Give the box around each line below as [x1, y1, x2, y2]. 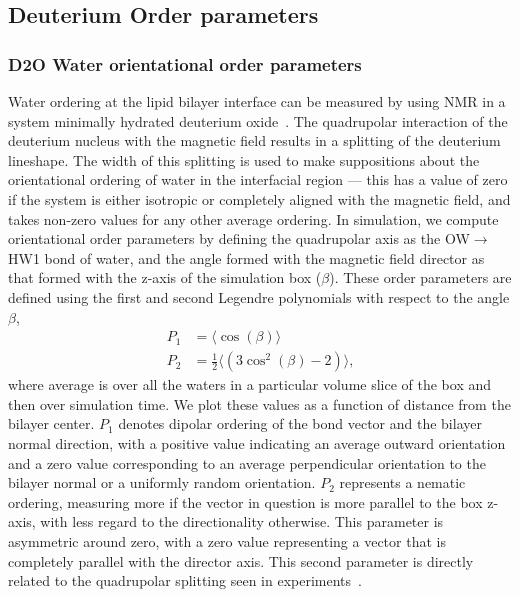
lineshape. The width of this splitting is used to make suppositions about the [8, 149, 480, 170]
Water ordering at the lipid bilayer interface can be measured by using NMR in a [8, 91, 506, 111]
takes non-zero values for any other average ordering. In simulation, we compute [8, 208, 499, 229]
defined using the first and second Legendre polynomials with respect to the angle [8, 286, 510, 307]
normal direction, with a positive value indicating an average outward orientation [8, 432, 506, 453]
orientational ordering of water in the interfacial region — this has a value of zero [8, 169, 508, 190]
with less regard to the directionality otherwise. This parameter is [40, 511, 444, 532]
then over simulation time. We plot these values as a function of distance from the [8, 393, 511, 414]
